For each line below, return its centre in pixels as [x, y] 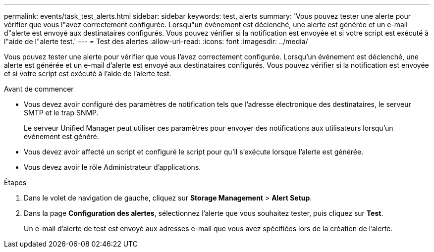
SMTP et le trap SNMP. [61, 113]
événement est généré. [61, 136]
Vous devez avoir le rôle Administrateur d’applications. [112, 167]
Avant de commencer [39, 89]
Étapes [15, 182]
